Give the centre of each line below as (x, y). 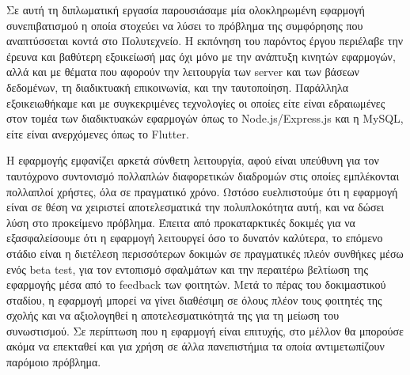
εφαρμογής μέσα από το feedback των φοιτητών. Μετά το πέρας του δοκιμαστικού (196, 284)
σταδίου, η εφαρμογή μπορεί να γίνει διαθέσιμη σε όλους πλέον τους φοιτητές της (194, 299)
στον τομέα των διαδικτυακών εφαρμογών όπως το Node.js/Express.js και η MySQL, (205, 118)
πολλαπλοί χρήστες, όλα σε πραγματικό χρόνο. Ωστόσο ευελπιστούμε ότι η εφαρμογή (202, 191)
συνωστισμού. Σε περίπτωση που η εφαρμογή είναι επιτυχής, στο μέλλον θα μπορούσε (205, 330)
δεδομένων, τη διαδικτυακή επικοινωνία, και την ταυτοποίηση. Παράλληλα (178, 87)
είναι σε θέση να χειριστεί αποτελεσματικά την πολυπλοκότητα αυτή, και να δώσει (196, 207)
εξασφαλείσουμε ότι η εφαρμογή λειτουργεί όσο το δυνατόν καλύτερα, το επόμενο (195, 238)
